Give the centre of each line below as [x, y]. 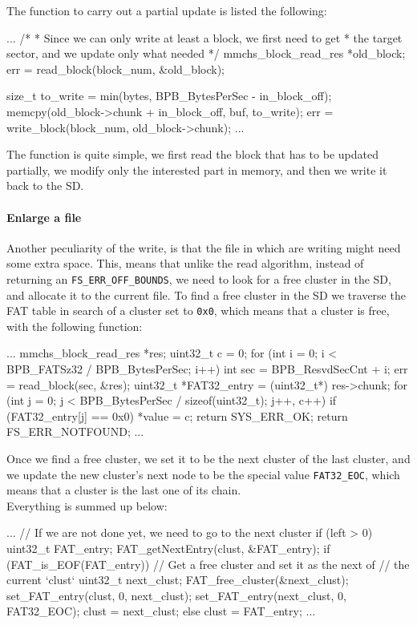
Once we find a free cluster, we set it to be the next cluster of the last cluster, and [208, 458]
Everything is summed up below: [87, 505]
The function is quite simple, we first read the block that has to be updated [192, 154]
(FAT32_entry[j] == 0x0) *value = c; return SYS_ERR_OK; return [177, 415]
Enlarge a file [44, 217]
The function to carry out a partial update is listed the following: [167, 10]
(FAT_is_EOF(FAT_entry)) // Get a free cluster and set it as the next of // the [208, 564]
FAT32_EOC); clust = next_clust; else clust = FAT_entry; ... [161, 611]
